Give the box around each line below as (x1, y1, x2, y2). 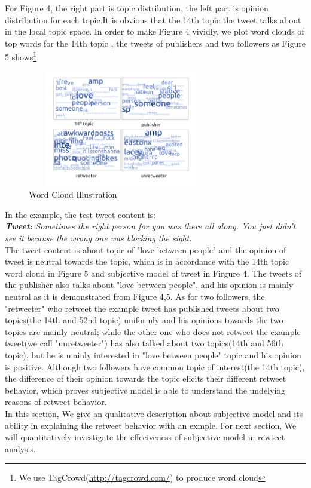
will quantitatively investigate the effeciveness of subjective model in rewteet (5, 431, 285, 443)
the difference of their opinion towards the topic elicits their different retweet (5, 372, 286, 385)
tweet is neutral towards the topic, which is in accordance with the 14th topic (5, 255, 289, 268)
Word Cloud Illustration (29, 188, 117, 201)
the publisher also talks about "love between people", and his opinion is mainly (5, 278, 294, 291)
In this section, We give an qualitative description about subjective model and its (5, 407, 303, 419)
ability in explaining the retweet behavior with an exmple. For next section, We (5, 419, 297, 431)
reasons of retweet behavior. (5, 395, 107, 408)
